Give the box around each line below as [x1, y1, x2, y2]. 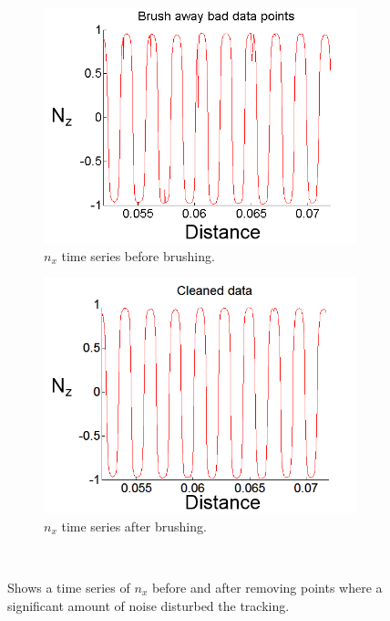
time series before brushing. [61, 246, 215, 265]
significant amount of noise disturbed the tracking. [7, 595, 290, 615]
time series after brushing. [61, 516, 207, 535]
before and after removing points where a [151, 577, 383, 596]
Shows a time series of [7, 577, 130, 596]
